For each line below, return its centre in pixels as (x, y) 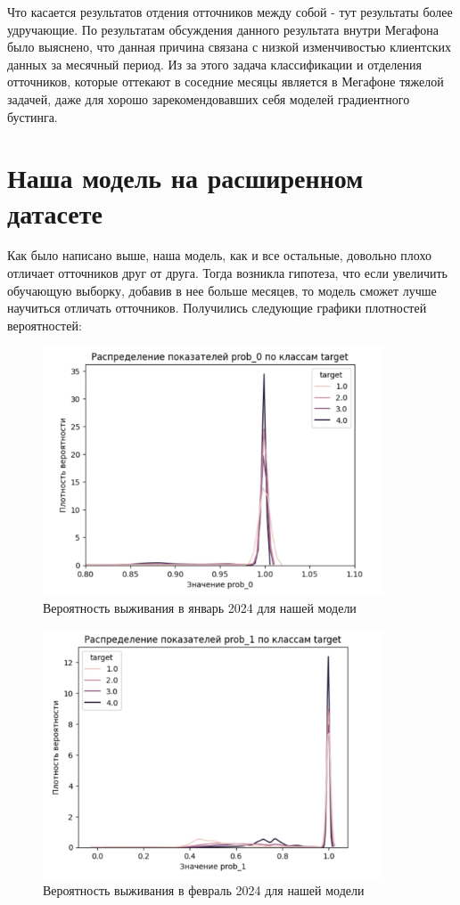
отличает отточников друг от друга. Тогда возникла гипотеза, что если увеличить (227, 273)
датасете (55, 212)
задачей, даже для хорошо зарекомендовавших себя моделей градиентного (209, 98)
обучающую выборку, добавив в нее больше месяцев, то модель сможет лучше (222, 290)
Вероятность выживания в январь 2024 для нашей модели (200, 608)
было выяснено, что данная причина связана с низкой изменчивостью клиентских (229, 47)
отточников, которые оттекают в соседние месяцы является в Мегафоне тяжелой (226, 82)
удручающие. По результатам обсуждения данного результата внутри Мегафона (223, 29)
